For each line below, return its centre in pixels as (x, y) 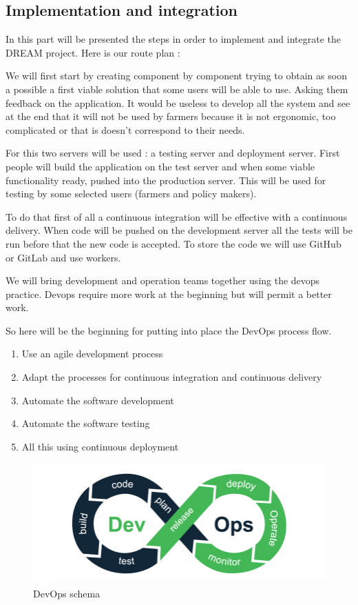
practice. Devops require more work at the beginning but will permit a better (169, 294)
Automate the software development (98, 400)
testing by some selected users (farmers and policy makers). (131, 194)
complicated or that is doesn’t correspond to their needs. (125, 129)
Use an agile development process (92, 354)
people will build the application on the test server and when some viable (160, 166)
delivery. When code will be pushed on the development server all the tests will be (179, 230)
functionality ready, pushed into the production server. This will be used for (166, 180)
